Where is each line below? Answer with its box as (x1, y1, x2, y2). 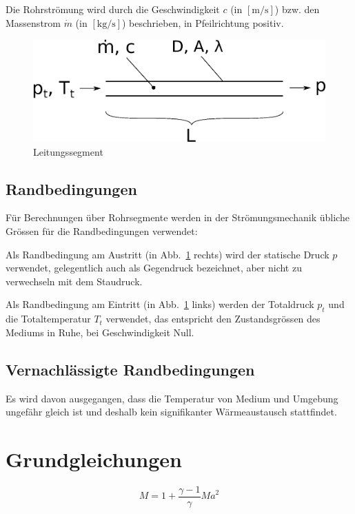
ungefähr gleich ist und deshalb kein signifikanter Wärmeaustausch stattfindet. (6, 404, 337, 419)
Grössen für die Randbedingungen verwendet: (6, 223, 198, 238)
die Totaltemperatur (6, 311, 91, 326)
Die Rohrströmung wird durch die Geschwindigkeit (6, 2, 220, 16)
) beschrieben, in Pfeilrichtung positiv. (122, 15, 284, 30)
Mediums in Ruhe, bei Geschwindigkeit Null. (6, 325, 194, 339)
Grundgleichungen (6, 444, 182, 473)
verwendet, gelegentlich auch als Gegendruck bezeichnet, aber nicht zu (6, 260, 302, 275)
